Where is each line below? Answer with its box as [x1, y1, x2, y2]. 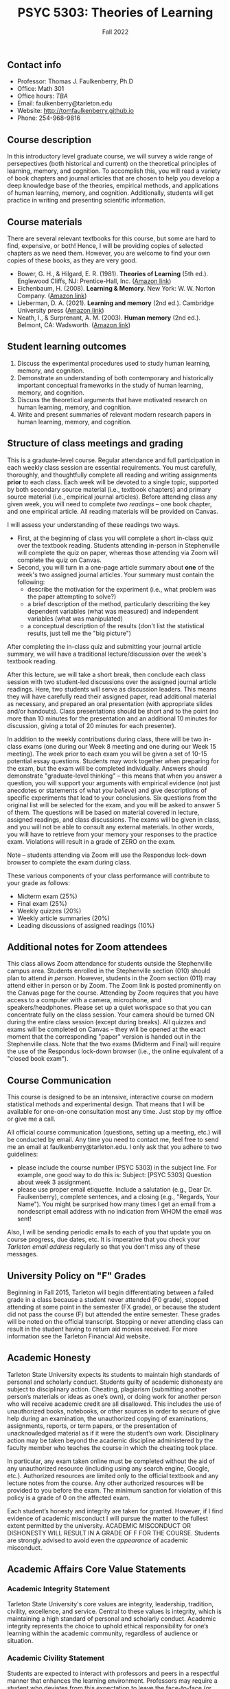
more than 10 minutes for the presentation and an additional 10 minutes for [7, 714, 218, 723]
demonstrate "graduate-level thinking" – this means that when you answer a [7, 771, 222, 780]
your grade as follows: [7, 878, 71, 887]
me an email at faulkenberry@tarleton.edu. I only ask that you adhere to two [7, 1143, 222, 1151]
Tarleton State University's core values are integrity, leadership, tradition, [7, 1599, 214, 1608]
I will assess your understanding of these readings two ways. [7, 520, 180, 528]
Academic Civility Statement [7, 1653, 105, 1663]
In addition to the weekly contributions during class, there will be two [7, 735, 203, 743]
